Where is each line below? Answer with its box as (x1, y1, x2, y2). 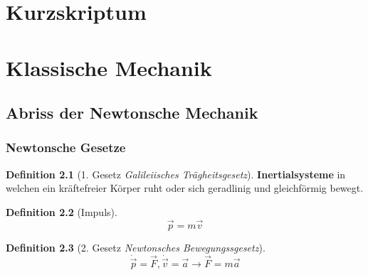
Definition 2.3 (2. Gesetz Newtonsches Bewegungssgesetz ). (6, 239, 266, 254)
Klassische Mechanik (6, 53, 212, 82)
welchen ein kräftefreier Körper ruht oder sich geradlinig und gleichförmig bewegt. (6, 180, 364, 195)
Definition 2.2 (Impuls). (6, 204, 117, 219)
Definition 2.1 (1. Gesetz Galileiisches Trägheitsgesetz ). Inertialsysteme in (6, 166, 346, 181)
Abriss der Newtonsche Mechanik (6, 102, 258, 124)
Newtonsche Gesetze (6, 139, 126, 156)
